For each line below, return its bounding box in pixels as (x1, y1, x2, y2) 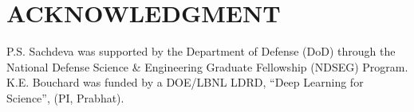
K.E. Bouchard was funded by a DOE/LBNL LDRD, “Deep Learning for (6, 74, 364, 91)
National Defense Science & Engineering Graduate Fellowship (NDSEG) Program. (6, 58, 408, 75)
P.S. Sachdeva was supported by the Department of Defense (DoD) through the (6, 43, 396, 60)
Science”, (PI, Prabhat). (6, 89, 124, 106)
